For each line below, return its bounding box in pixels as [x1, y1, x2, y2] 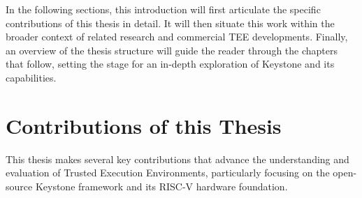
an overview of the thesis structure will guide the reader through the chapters [6, 43, 338, 57]
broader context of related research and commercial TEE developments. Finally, [6, 29, 348, 44]
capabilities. [6, 70, 57, 84]
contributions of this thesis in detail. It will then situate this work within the [6, 15, 335, 30]
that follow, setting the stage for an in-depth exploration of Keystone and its [6, 56, 335, 71]
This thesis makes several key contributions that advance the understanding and [6, 151, 349, 166]
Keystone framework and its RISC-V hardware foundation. [35, 178, 288, 193]
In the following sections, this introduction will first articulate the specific [6, 2, 321, 16]
